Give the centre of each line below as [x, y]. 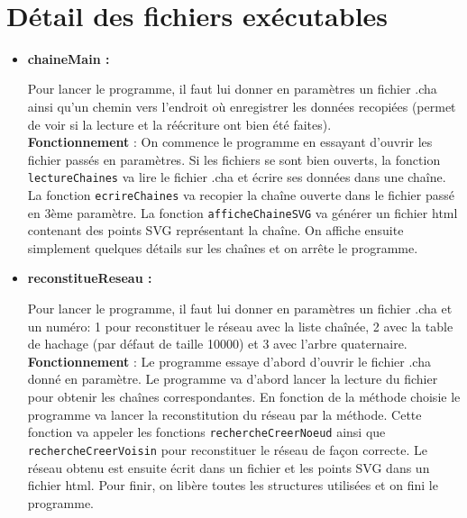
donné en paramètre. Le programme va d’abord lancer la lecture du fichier [233, 379]
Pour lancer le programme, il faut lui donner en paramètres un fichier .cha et [240, 309]
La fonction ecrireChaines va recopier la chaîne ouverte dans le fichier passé [241, 194]
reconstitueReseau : [90, 278]
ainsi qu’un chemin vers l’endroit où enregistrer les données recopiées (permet [242, 106]
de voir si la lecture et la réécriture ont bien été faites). [179, 124]
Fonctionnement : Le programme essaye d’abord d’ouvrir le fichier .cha [229, 361]
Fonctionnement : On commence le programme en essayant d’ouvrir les [230, 142]
